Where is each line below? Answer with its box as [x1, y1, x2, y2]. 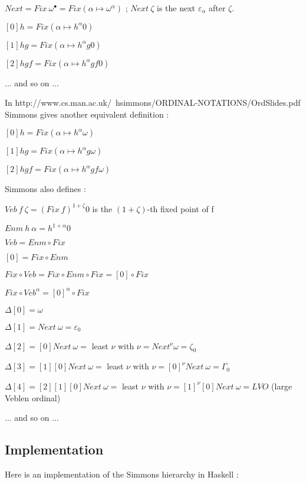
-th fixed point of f [147, 202, 214, 215]
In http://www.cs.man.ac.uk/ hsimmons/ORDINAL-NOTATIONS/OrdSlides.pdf [5, 96, 301, 109]
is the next [157, 2, 196, 14]
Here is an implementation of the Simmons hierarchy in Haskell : [5, 467, 239, 480]
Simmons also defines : [5, 183, 86, 195]
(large [271, 379, 292, 392]
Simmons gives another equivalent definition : [5, 108, 169, 120]
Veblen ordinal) [5, 391, 61, 404]
